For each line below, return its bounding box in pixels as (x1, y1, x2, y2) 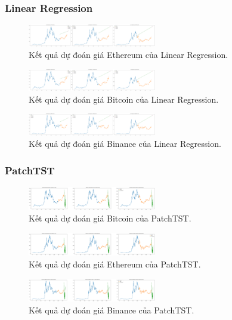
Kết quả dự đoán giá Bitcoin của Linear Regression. (29, 93, 219, 105)
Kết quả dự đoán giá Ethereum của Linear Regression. (29, 48, 228, 61)
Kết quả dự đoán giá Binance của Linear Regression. (29, 137, 221, 150)
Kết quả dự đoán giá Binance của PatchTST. (29, 303, 194, 316)
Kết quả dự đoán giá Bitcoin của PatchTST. (29, 212, 191, 224)
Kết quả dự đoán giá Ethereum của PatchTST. (29, 258, 201, 270)
